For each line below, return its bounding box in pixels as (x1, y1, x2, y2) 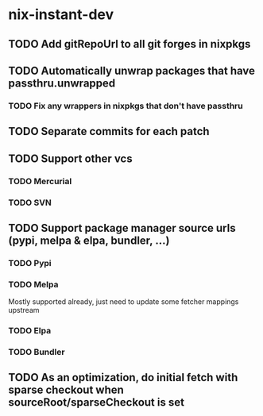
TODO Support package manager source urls (8, 221, 236, 235)
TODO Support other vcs (8, 152, 133, 165)
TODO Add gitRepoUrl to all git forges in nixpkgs (8, 37, 251, 51)
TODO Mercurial (8, 175, 72, 187)
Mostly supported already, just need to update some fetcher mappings (8, 297, 239, 306)
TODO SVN (8, 197, 52, 208)
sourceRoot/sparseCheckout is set (8, 395, 185, 410)
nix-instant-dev (8, 6, 114, 24)
